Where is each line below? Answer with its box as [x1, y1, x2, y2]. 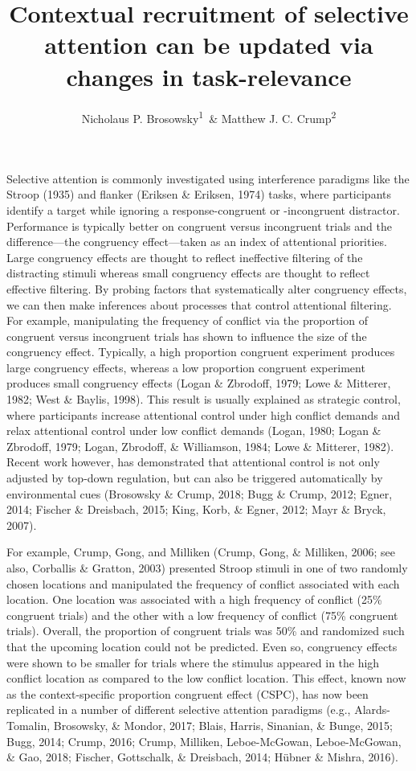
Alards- [354, 701, 390, 718]
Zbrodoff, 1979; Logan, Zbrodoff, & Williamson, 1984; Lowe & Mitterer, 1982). [6, 437, 394, 454]
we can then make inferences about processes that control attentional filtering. [6, 296, 392, 313]
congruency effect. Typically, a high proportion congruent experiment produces [6, 343, 395, 360]
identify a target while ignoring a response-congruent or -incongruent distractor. [6, 201, 400, 218]
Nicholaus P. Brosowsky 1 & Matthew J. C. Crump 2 [81, 107, 336, 126]
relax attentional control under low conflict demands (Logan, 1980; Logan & [6, 422, 381, 439]
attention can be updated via [44, 28, 373, 61]
